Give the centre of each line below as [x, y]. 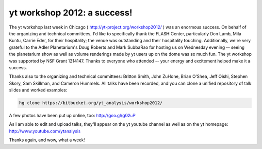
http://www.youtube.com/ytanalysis [45, 131]
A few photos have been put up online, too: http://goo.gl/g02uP [72, 116]
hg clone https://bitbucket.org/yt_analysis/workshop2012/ [91, 103]
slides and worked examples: [38, 90]
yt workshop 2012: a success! [71, 13]
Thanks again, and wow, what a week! [47, 140]
